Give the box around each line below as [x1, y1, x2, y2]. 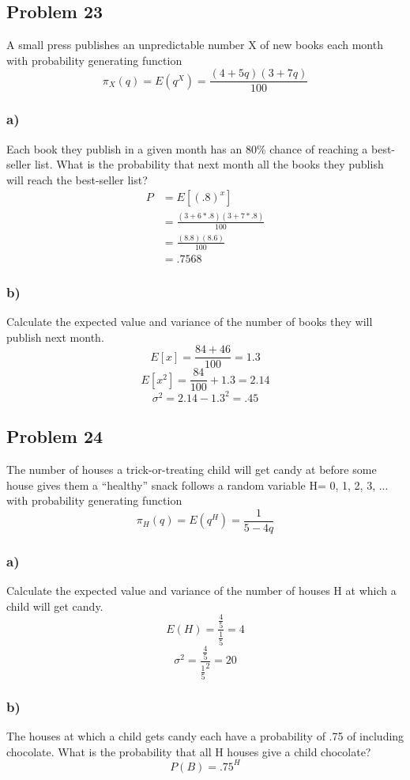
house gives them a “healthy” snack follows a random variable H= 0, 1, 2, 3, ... [6, 476, 389, 493]
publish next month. [6, 328, 104, 345]
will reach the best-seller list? [6, 171, 148, 187]
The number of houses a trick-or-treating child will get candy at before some [6, 461, 377, 478]
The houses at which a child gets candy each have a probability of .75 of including [6, 728, 404, 744]
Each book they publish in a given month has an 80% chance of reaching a [6, 140, 368, 157]
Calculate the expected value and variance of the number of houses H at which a [6, 582, 397, 599]
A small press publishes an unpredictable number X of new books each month [6, 36, 383, 53]
